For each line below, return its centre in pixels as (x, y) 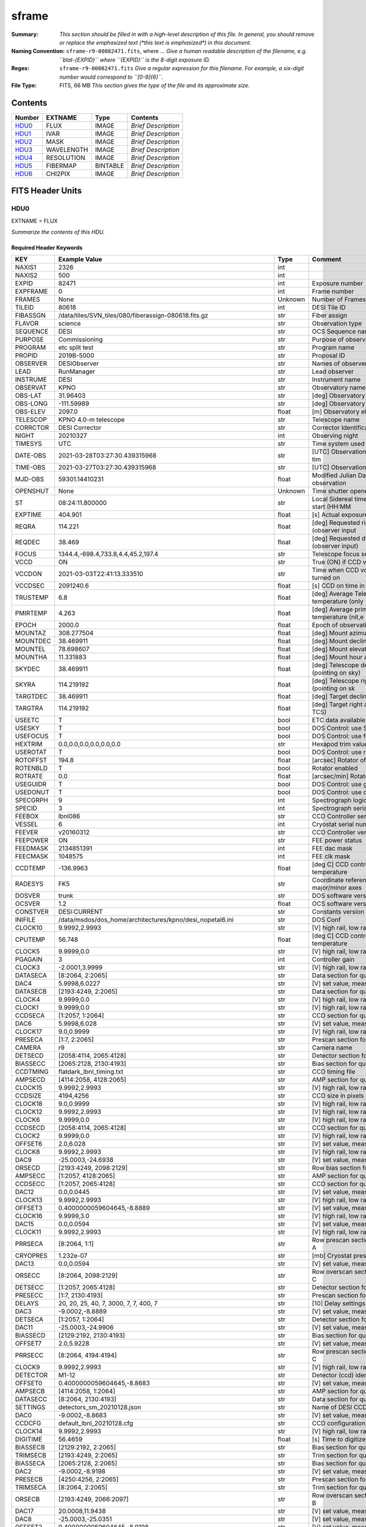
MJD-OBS (30, 479)
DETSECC (29, 1288)
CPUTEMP (30, 939)
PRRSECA (29, 1244)
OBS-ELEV (30, 412)
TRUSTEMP (32, 597)
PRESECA (29, 1040)
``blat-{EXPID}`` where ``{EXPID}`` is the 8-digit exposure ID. (135, 60)
